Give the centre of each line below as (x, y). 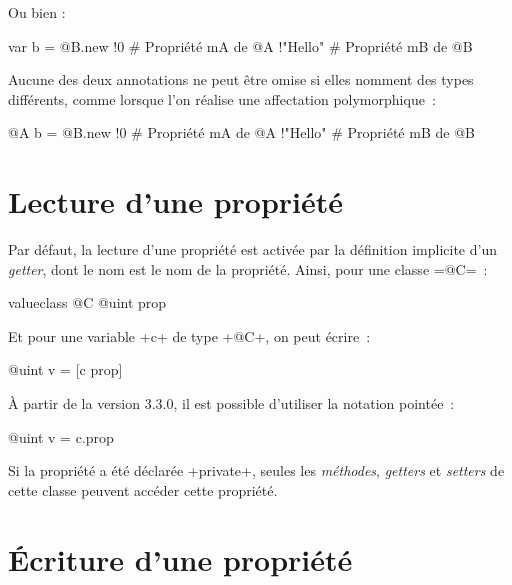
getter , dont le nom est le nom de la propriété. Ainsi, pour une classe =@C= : (248, 268)
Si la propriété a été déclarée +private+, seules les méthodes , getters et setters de (256, 470)
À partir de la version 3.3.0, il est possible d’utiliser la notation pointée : (231, 403)
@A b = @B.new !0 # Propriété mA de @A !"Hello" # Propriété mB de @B (241, 132)
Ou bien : (37, 12)
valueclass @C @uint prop (87, 302)
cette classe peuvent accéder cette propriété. (143, 489)
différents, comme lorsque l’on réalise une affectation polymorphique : (222, 98)
